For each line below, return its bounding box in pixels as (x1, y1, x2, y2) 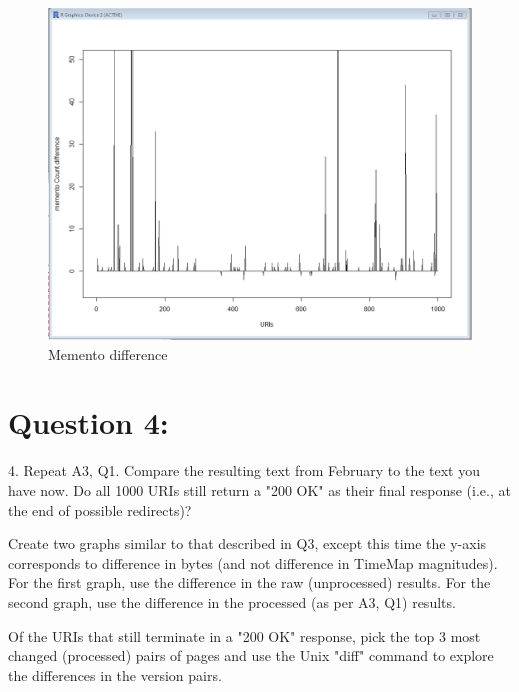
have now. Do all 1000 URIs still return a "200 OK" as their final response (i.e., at (8, 479, 511, 500)
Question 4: (8, 402, 169, 443)
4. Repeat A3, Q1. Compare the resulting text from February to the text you (8, 460, 480, 481)
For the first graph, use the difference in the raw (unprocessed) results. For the (8, 572, 491, 593)
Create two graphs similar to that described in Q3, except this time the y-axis (8, 533, 487, 554)
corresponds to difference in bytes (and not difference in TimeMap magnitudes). (8, 552, 498, 573)
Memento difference (48, 343, 168, 364)
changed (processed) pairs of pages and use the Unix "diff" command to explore (8, 645, 494, 666)
